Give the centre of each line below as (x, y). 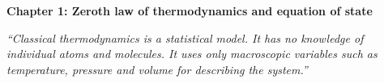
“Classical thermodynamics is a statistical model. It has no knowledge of (185, 37)
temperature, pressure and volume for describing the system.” (157, 69)
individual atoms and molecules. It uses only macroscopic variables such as (192, 54)
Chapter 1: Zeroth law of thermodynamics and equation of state (190, 10)
